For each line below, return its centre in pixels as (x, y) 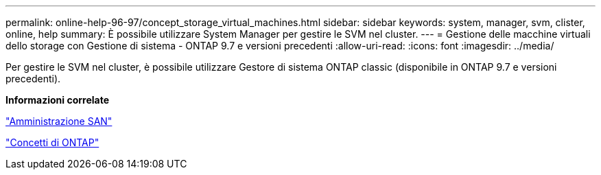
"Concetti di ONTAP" (52, 142)
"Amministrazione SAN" (59, 121)
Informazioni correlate (58, 100)
